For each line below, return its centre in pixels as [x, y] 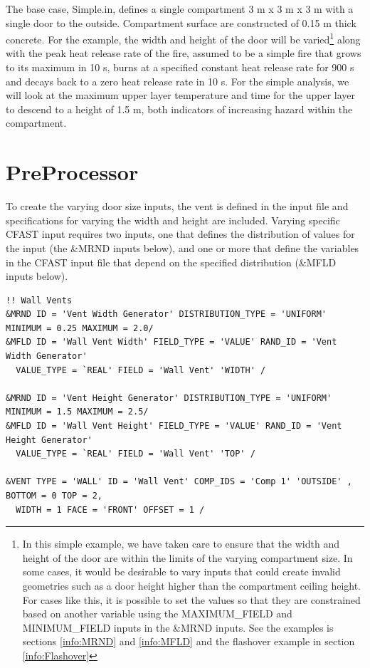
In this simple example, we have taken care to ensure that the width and [181, 544]
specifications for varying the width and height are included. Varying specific [173, 220]
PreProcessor [72, 172]
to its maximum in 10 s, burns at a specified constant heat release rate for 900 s [180, 67]
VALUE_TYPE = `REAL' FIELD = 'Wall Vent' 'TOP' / [136, 454]
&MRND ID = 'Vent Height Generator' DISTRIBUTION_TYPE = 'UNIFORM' [169, 398]
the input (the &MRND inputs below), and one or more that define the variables [183, 247]
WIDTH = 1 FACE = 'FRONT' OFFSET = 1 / [110, 510]
